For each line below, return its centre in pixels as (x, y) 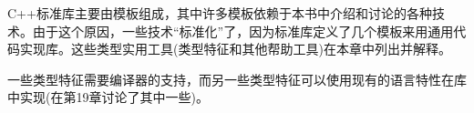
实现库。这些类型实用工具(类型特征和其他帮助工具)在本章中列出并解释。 (235, 49)
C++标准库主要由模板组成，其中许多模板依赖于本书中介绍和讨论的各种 (220, 13)
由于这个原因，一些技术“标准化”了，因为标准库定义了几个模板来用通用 (243, 31)
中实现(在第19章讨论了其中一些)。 (108, 97)
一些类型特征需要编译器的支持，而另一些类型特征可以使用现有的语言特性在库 (237, 79)
